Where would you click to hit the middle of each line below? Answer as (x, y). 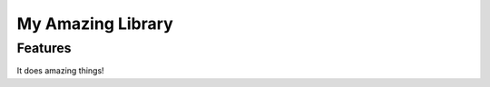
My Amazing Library (95, 24)
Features (44, 48)
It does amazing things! (60, 71)
